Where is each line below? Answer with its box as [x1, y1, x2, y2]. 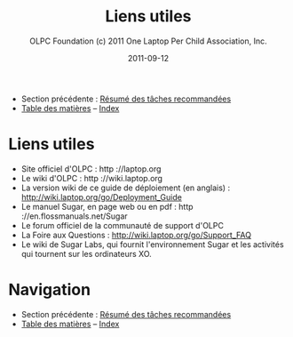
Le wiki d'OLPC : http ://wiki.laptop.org [20, 173, 163, 183]
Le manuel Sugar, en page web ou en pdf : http [20, 201, 194, 212]
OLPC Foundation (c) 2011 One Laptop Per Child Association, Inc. [29, 36, 267, 46]
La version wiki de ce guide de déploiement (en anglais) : [20, 182, 231, 193]
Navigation [8, 280, 91, 300]
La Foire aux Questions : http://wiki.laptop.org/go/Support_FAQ [20, 229, 252, 240]
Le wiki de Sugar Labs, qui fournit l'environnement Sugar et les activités [20, 238, 285, 250]
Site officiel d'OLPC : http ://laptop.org [20, 163, 162, 174]
